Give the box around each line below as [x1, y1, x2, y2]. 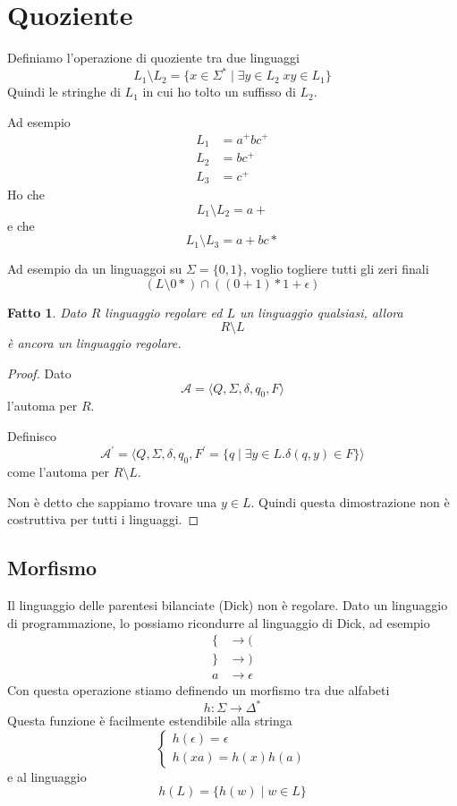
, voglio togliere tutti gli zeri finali [242, 259, 429, 278]
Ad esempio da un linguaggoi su [7, 259, 182, 278]
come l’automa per [7, 462, 109, 480]
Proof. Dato [7, 364, 72, 383]
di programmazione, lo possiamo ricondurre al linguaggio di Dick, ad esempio [7, 613, 430, 632]
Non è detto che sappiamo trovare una [7, 492, 217, 511]
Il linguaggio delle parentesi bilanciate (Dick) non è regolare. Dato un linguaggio [7, 595, 448, 614]
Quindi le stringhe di [7, 82, 121, 101]
